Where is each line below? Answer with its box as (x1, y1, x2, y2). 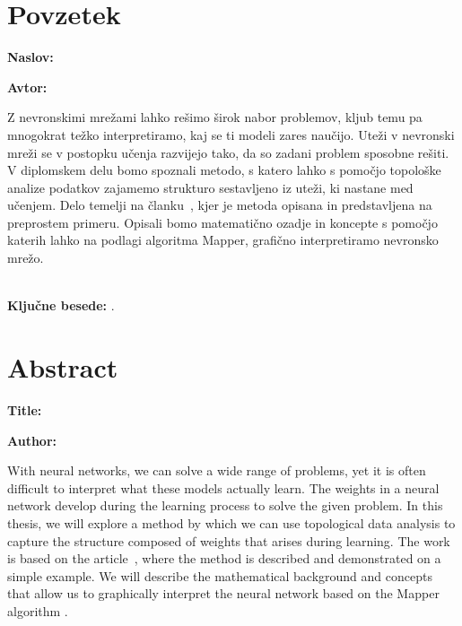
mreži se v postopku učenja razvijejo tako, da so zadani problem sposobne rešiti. (7, 143, 449, 161)
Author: (7, 430, 57, 449)
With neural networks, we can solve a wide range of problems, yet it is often (7, 461, 426, 480)
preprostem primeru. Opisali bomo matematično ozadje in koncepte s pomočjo (7, 213, 438, 231)
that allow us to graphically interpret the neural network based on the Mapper (7, 584, 440, 603)
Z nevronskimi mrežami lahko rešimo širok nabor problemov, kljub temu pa (7, 108, 423, 126)
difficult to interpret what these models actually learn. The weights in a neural (7, 478, 440, 497)
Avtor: (7, 77, 48, 96)
